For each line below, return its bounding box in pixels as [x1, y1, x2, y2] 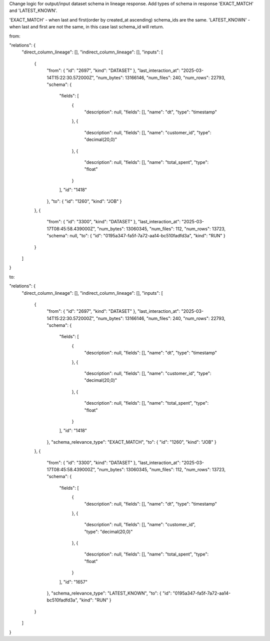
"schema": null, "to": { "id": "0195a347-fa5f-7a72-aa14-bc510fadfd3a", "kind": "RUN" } [46, 233, 226, 239]
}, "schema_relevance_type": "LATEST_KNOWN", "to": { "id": [46, 590, 172, 596]
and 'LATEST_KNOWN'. [9, 7, 57, 13]
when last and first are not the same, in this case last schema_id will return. [9, 24, 164, 30]
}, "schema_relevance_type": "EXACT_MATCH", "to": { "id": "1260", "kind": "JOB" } [46, 439, 217, 445]
